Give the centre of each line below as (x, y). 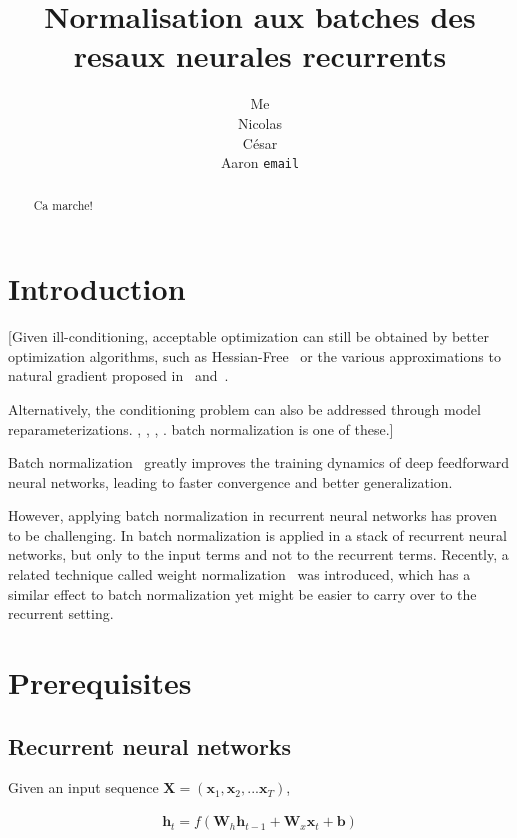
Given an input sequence (83, 787)
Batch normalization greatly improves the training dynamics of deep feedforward (259, 462)
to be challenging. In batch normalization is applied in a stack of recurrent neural (257, 534)
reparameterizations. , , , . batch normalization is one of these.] (201, 428)
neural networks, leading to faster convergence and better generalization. (230, 481)
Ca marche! (63, 204)
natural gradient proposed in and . (118, 375)
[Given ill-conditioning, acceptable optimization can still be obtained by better (248, 336)
